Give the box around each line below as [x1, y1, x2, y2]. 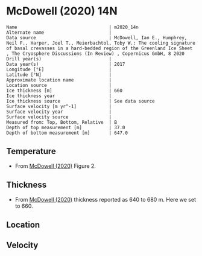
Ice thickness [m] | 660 [6, 88, 122, 94]
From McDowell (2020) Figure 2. [14, 162, 96, 170]
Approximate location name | [6, 77, 112, 83]
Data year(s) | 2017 [6, 61, 125, 67]
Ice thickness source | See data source [6, 98, 155, 104]
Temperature [6, 146, 56, 156]
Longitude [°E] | [6, 66, 112, 72]
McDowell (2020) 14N [6, 4, 118, 18]
